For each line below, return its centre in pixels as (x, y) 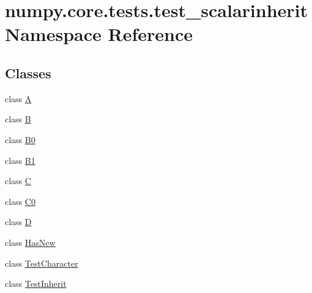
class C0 (20, 201)
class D (18, 222)
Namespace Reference (99, 34)
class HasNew (30, 242)
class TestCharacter (42, 263)
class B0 (20, 139)
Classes (28, 72)
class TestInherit (36, 284)
